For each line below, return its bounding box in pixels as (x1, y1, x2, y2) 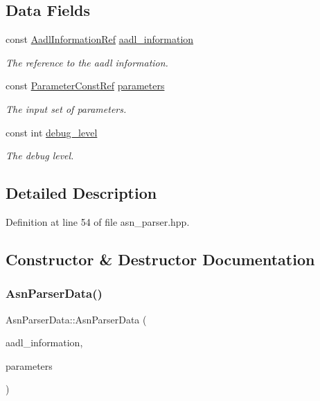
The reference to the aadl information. (6, 55, 168, 69)
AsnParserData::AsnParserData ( (6, 312, 147, 326)
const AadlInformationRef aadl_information (6, 32, 194, 46)
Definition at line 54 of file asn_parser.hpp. (6, 214, 190, 229)
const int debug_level (6, 125, 98, 139)
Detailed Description (6, 182, 157, 204)
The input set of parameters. (6, 101, 127, 116)
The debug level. (6, 148, 74, 163)
